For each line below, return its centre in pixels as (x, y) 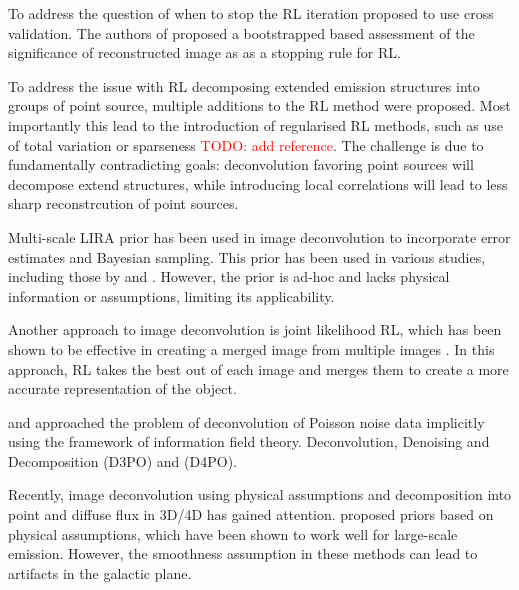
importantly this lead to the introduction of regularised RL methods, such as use (255, 124)
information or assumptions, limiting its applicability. (171, 295)
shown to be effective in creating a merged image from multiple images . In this (251, 348)
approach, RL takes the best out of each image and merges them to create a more (258, 368)
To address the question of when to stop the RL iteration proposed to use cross (251, 13)
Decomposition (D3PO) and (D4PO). (122, 460)
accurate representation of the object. (122, 388)
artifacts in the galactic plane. (100, 572)
